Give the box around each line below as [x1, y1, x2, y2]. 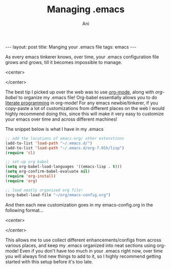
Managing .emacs [46, 4, 125, 15]
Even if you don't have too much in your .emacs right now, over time [19, 248, 163, 254]
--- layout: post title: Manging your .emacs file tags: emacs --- [5, 43, 137, 50]
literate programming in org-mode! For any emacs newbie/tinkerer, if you [5, 100, 158, 106]
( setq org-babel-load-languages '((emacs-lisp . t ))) [5, 164, 123, 169]
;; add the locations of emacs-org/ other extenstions [5, 136, 125, 141]
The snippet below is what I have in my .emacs [5, 126, 104, 132]
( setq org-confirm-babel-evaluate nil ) [5, 169, 90, 174]
